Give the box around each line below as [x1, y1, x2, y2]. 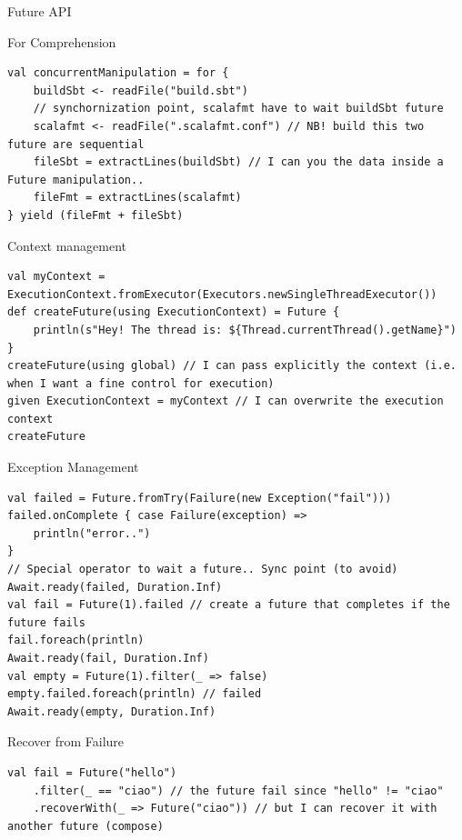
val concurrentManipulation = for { [7, 66, 229, 80]
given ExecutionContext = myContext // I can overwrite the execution [7, 395, 444, 408]
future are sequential [7, 137, 145, 151]
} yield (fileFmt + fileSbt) [7, 208, 184, 222]
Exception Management [7, 457, 139, 476]
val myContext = [7, 270, 105, 284]
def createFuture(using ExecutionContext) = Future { [7, 305, 340, 319]
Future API [7, 2, 72, 20]
